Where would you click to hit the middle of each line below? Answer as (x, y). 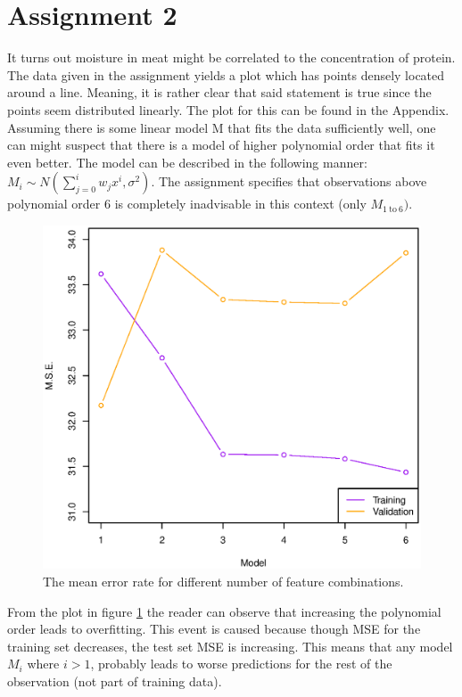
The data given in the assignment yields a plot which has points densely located (226, 74)
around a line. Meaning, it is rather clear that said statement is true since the (219, 92)
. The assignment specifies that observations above (289, 181)
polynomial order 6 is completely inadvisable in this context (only (187, 204)
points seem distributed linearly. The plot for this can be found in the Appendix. (228, 109)
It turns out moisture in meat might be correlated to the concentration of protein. (231, 57)
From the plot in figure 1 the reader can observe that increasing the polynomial (224, 611)
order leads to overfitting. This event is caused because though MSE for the (214, 629)
